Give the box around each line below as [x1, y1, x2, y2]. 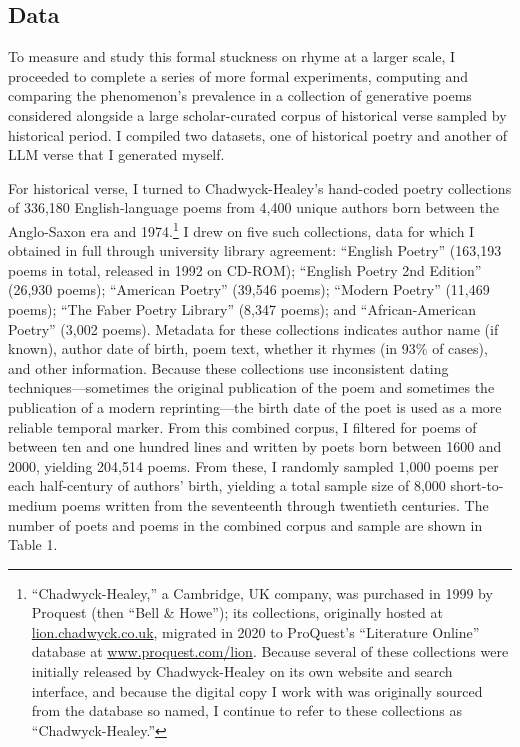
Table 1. [8, 534, 58, 555]
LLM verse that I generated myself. [8, 144, 225, 165]
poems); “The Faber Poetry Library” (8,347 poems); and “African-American [8, 298, 477, 319]
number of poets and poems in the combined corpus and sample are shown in [8, 514, 483, 535]
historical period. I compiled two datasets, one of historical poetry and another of [8, 124, 508, 145]
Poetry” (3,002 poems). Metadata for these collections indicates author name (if [8, 318, 499, 339]
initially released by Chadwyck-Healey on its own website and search [31, 661, 453, 682]
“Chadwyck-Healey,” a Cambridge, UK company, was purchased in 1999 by [31, 582, 493, 603]
